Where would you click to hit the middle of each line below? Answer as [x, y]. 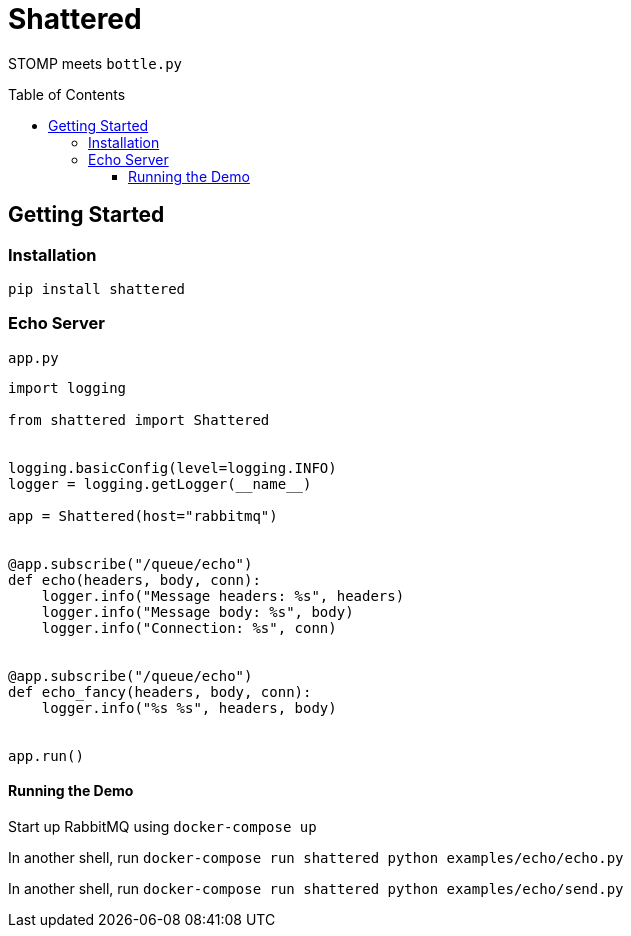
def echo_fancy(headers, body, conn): [160, 691]
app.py [33, 357]
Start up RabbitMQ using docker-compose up [162, 826]
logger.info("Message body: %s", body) [197, 611]
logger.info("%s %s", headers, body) [189, 707]
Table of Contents [67, 94]
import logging [67, 387]
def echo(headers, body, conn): [134, 579]
